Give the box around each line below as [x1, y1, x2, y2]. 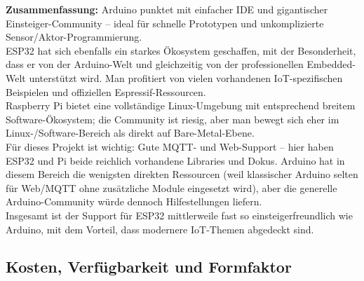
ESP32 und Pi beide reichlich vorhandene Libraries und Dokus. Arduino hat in [6, 153, 345, 167]
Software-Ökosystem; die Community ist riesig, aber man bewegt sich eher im [6, 111, 339, 126]
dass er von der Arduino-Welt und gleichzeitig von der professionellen [6, 57, 304, 71]
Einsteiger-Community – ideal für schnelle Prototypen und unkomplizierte [6, 15, 324, 30]
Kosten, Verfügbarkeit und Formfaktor [6, 256, 292, 277]
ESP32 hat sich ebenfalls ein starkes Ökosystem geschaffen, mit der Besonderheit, [6, 43, 356, 57]
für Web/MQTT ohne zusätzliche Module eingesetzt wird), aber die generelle [6, 180, 337, 195]
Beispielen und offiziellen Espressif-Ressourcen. [6, 84, 206, 99]
